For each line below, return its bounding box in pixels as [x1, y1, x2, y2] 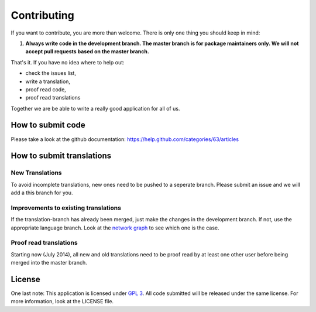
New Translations [11, 169, 62, 177]
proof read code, [25, 85, 67, 93]
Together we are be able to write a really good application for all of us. [11, 105, 180, 112]
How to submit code [11, 120, 86, 130]
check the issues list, [25, 70, 76, 77]
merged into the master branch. [11, 259, 87, 266]
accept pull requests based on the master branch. [25, 48, 149, 55]
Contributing [11, 9, 74, 22]
